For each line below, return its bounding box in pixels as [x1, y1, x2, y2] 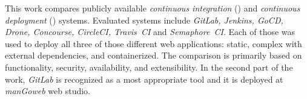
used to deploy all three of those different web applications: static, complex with [5, 37, 302, 49]
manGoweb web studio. [5, 85, 90, 97]
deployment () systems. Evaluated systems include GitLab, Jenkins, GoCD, [5, 13, 283, 26]
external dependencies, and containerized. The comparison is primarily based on [5, 49, 302, 62]
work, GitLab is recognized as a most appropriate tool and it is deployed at [5, 72, 283, 85]
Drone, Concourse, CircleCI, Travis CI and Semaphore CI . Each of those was [5, 25, 295, 38]
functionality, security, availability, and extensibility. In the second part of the [5, 60, 293, 73]
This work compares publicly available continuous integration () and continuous [5, 2, 300, 14]
